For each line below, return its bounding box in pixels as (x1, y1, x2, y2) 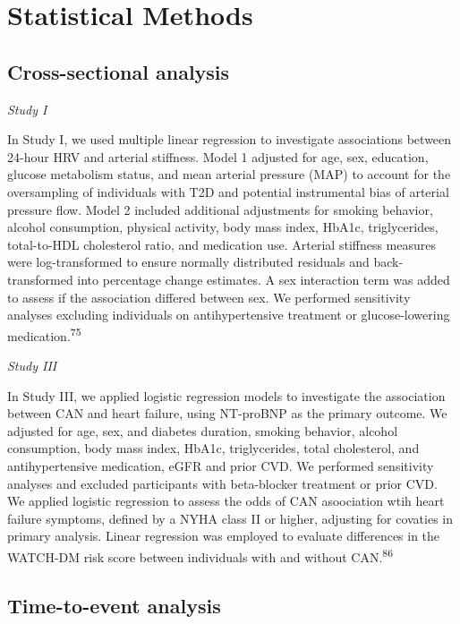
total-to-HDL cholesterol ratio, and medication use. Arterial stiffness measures (7, 235, 437, 253)
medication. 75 (7, 323, 81, 345)
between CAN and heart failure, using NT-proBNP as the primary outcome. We (7, 404, 447, 423)
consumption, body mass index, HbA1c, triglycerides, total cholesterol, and (7, 439, 420, 457)
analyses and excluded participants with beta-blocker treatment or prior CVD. (7, 474, 438, 492)
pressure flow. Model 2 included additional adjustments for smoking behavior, (7, 200, 433, 218)
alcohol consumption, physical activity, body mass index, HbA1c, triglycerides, (7, 218, 439, 236)
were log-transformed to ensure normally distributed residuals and (7, 252, 370, 271)
